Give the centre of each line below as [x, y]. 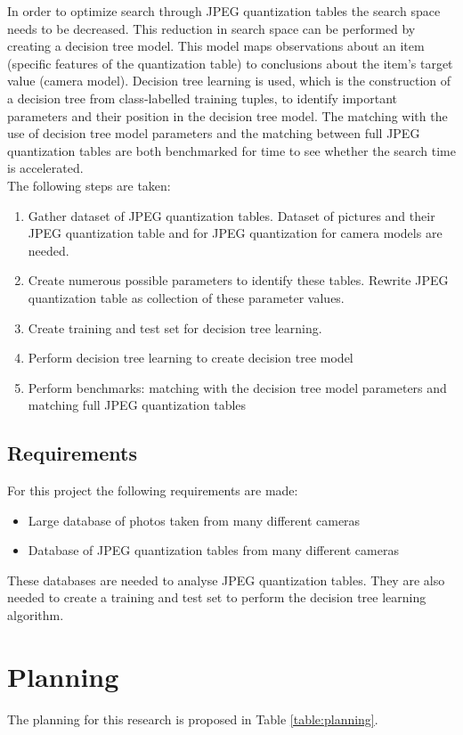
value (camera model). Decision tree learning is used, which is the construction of [229, 81]
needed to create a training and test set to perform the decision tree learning [217, 597]
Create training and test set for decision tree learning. [175, 327]
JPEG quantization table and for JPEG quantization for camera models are [235, 233]
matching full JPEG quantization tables [137, 405]
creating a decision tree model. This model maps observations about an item [216, 46]
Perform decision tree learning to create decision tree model [191, 358]
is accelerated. [45, 168]
